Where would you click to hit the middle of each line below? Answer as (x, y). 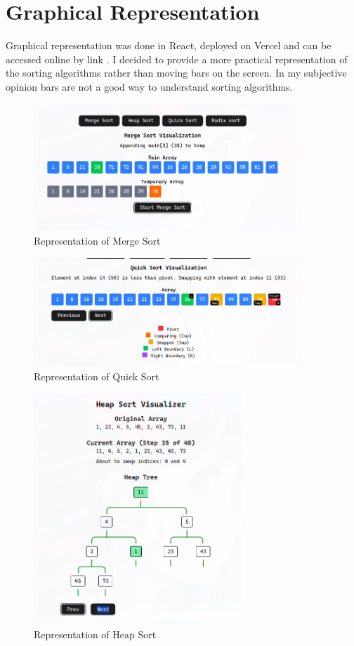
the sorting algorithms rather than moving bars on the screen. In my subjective (176, 73)
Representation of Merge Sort (97, 240)
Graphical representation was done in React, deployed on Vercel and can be (169, 45)
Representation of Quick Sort (97, 376)
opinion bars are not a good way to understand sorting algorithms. (149, 86)
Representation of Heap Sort (95, 634)
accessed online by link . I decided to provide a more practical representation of (177, 59)
